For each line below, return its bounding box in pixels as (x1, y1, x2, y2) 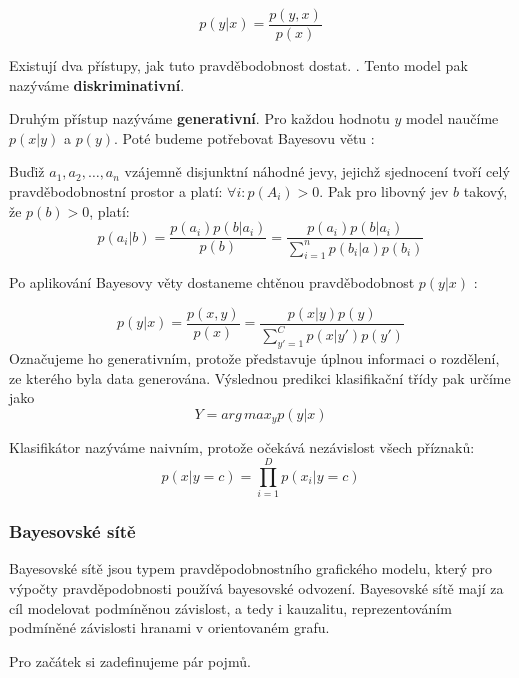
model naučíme (406, 108, 499, 129)
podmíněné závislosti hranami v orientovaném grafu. (9, 617, 330, 638)
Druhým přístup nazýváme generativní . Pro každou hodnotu (9, 108, 390, 129)
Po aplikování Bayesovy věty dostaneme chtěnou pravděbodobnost (9, 272, 415, 293)
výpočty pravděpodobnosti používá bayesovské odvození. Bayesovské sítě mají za (9, 577, 504, 598)
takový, (463, 181, 508, 202)
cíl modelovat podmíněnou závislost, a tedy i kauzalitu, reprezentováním (9, 597, 452, 618)
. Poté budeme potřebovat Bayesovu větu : (114, 127, 375, 148)
